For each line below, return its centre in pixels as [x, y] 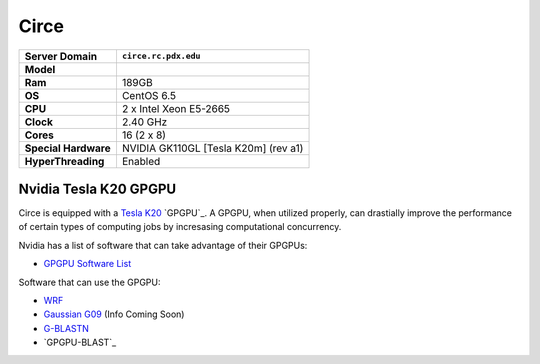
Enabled [141, 161]
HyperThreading [64, 161]
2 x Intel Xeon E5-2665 [175, 108]
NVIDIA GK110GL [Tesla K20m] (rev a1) [212, 148]
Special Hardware [67, 148]
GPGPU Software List [87, 264]
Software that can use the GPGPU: [89, 282]
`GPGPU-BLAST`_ [80, 342]
